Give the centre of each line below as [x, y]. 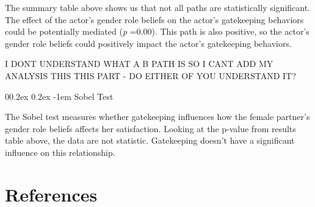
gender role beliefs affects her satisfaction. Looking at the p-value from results [150, 128]
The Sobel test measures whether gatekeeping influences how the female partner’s [157, 117]
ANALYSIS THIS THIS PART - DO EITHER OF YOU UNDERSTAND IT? [150, 75]
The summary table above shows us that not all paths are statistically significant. [158, 7]
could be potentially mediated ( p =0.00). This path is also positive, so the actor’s [157, 31]
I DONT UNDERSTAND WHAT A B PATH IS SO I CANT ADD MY [139, 64]
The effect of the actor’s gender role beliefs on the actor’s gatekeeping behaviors [154, 19]
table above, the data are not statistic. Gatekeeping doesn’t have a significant [150, 140]
